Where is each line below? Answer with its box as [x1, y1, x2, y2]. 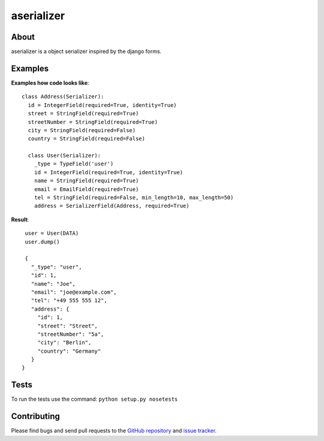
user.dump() [25, 238, 60, 245]
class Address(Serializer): [22, 93, 104, 100]
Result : [11, 216, 29, 223]
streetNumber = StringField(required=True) [28, 118, 158, 126]
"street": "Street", [37, 322, 98, 329]
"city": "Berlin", [37, 339, 92, 346]
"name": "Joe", [31, 280, 76, 287]
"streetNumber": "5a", [37, 330, 104, 338]
